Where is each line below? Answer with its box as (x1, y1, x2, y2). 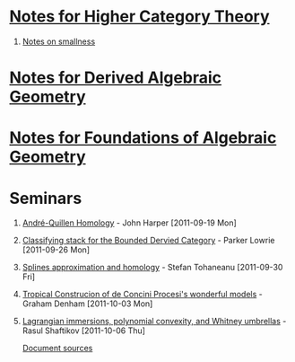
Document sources (22, 343, 93, 354)
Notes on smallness (22, 36, 96, 47)
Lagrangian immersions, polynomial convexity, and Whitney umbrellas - (22, 316, 287, 327)
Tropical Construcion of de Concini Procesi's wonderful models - (22, 289, 263, 300)
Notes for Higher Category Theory (9, 6, 271, 27)
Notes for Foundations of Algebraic (9, 128, 277, 148)
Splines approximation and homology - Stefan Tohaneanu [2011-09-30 (22, 262, 283, 273)
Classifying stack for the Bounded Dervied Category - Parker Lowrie (22, 235, 275, 246)
